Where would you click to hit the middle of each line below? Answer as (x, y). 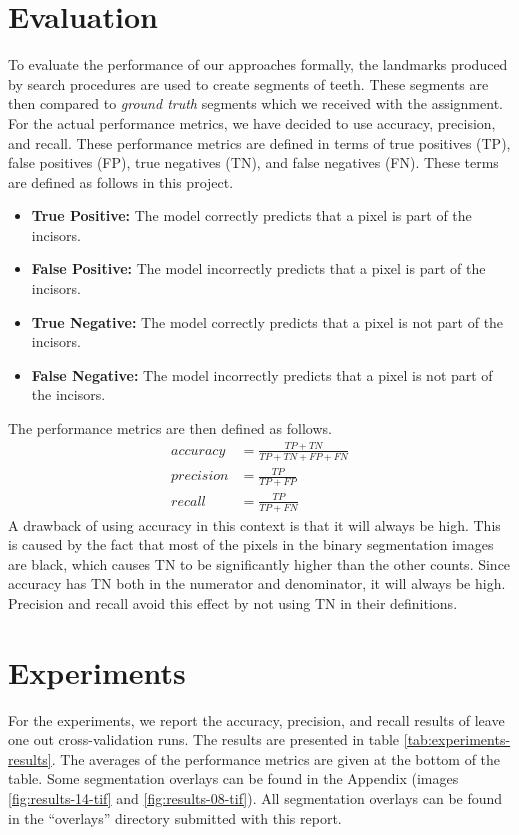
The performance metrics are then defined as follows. (170, 428)
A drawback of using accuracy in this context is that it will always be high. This (254, 524)
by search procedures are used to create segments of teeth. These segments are (248, 83)
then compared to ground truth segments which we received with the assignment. (255, 103)
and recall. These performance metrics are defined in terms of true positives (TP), (259, 142)
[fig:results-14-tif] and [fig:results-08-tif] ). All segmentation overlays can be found (255, 798)
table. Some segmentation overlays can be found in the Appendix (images (233, 778)
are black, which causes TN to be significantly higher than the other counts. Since (259, 563)
